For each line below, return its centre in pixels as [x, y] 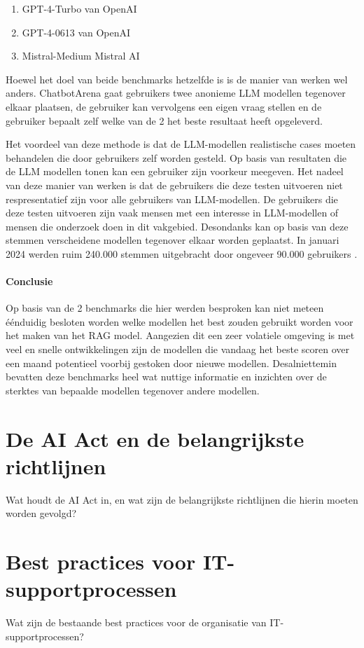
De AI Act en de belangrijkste [155, 438]
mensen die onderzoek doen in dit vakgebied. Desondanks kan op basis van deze [177, 226]
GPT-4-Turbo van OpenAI [79, 8]
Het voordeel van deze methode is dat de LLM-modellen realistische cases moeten [181, 144]
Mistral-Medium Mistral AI [81, 56]
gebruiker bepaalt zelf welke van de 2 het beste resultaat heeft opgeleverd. [164, 120]
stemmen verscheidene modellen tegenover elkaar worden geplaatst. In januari [173, 240]
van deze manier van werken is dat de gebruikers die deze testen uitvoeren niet [174, 185]
